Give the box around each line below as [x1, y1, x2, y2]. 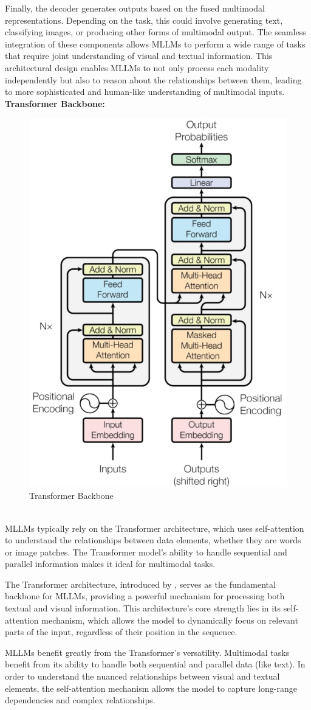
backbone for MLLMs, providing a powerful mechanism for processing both [5, 590, 285, 602]
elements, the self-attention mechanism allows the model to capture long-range [5, 681, 297, 694]
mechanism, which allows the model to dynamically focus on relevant [41, 613, 298, 626]
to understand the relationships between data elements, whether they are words [5, 534, 301, 546]
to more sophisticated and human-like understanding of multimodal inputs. [5, 85, 285, 98]
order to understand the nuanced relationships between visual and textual [5, 670, 280, 683]
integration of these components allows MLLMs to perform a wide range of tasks [5, 37, 306, 50]
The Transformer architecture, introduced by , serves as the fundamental [5, 577, 276, 590]
